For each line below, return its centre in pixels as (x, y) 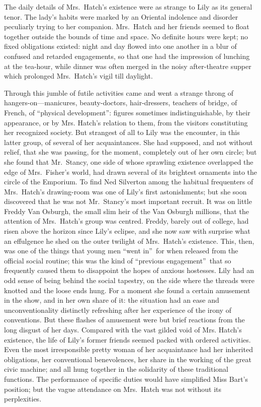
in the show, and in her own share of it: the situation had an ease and (112, 300)
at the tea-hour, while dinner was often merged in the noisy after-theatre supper (128, 66)
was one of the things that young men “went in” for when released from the (121, 251)
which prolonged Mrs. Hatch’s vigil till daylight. (78, 76)
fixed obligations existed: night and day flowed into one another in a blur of (120, 46)
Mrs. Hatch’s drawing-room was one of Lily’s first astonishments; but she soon (125, 191)
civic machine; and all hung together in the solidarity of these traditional (116, 369)
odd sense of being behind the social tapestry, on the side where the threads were (129, 280)
